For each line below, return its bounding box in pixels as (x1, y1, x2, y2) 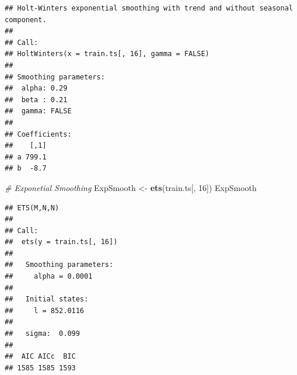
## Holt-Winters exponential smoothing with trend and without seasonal (5, 4, 293, 12)
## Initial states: (5, 295, 89, 304)
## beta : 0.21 (5, 95, 68, 104)
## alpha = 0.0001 (5, 272, 93, 281)
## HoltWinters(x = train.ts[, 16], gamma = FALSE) (5, 50, 209, 58)
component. (5, 15, 47, 24)
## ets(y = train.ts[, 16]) (5, 238, 118, 246)
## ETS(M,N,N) (5, 203, 60, 212)
